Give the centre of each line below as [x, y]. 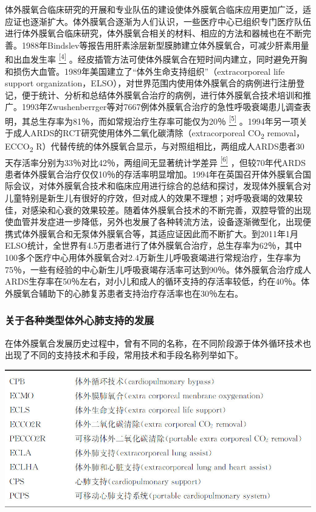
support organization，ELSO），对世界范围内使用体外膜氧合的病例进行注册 [151, 83]
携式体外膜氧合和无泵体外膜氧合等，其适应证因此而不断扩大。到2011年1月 [152, 233]
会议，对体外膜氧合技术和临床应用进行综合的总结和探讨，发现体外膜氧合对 [162, 186]
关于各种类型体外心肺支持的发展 [80, 320]
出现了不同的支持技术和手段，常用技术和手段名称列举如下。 [124, 355]
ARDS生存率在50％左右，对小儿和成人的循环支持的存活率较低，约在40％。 [153, 281]
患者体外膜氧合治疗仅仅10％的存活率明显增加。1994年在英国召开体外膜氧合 [154, 174]
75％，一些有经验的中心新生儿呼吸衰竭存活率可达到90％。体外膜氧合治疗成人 [158, 269]
